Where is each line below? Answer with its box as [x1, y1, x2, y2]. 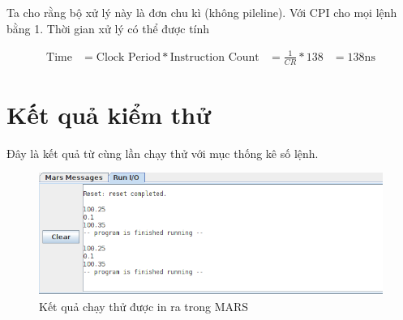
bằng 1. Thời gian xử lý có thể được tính [6, 19, 210, 36]
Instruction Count [169, 51, 259, 63]
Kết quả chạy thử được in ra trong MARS [39, 297, 249, 314]
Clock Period [96, 51, 161, 63]
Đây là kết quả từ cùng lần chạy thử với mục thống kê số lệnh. [6, 144, 319, 161]
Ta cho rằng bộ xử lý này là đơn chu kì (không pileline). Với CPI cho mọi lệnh [6, 4, 397, 20]
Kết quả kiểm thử [6, 97, 211, 130]
